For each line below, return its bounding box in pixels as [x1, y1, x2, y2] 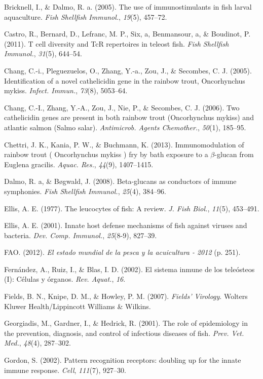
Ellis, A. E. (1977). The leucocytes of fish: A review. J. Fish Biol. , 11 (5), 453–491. [4, 203, 259, 213]
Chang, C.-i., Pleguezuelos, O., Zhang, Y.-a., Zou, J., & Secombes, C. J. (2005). [4, 65, 252, 75]
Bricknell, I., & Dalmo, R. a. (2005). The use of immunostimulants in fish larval [4, 2, 252, 12]
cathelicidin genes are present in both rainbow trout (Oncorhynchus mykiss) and [4, 112, 254, 123]
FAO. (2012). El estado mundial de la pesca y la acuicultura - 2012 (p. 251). [4, 247, 241, 257]
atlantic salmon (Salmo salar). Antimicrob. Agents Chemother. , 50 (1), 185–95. [4, 122, 246, 132]
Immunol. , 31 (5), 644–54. [4, 48, 82, 59]
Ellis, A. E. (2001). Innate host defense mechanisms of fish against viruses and [4, 220, 247, 231]
